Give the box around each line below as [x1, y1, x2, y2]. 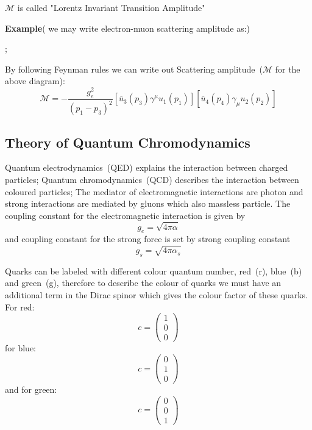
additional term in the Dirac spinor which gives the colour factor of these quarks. [5, 288, 308, 301]
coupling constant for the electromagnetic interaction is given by [5, 209, 246, 221]
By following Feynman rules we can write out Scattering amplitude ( [5, 62, 263, 75]
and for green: [5, 383, 57, 396]
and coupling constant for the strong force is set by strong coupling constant [5, 232, 291, 245]
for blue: [5, 342, 37, 354]
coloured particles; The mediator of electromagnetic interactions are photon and [5, 185, 303, 198]
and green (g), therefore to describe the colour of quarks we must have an [5, 276, 282, 289]
